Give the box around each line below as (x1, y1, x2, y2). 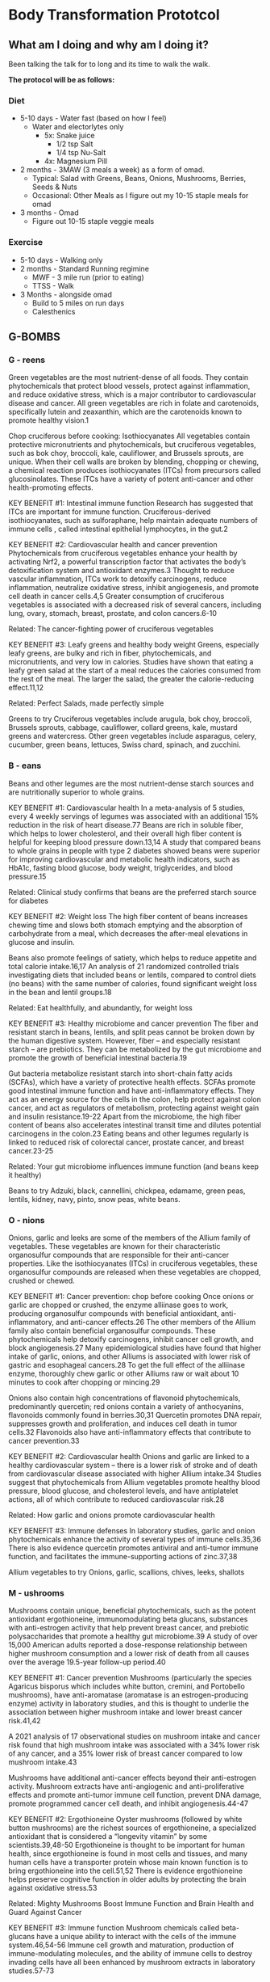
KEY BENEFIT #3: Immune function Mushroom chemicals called (8, 1923, 220, 1933)
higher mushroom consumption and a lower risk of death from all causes (8, 1649, 250, 1659)
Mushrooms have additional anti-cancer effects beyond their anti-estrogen (8, 1773, 256, 1783)
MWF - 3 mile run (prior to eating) (31, 272, 145, 282)
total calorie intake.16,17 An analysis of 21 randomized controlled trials (8, 961, 239, 971)
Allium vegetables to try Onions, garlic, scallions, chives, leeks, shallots (8, 1567, 245, 1577)
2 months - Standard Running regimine (19, 264, 149, 273)
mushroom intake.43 (8, 1757, 77, 1767)
